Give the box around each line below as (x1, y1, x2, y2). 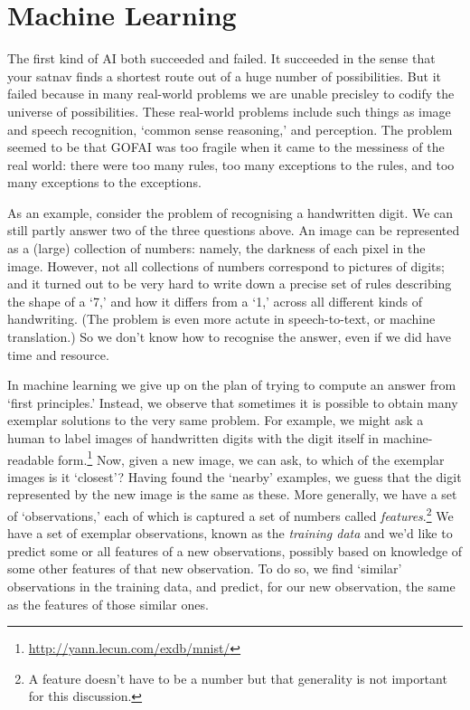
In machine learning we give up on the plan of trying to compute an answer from (7, 375, 456, 394)
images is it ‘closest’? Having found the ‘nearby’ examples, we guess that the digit (7, 467, 462, 486)
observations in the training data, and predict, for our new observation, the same (7, 577, 456, 596)
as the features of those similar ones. (7, 594, 209, 613)
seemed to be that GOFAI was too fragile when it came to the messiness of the (7, 137, 445, 156)
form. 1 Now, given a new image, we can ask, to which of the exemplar (58, 447, 445, 469)
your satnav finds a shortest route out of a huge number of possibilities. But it (7, 66, 442, 85)
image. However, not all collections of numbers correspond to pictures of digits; (7, 256, 445, 275)
